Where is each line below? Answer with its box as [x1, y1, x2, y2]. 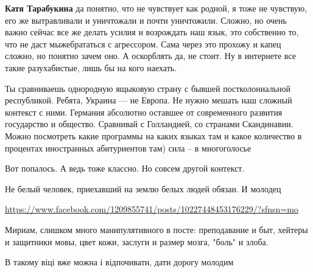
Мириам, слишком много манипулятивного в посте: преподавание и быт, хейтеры [5, 223, 308, 235]
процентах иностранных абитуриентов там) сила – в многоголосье [5, 141, 251, 154]
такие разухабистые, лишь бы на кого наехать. [5, 61, 177, 74]
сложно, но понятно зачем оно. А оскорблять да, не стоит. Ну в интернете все [5, 49, 296, 62]
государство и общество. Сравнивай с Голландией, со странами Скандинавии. [5, 117, 294, 130]
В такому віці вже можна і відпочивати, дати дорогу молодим [5, 256, 234, 268]
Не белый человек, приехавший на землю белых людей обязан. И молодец [5, 182, 281, 195]
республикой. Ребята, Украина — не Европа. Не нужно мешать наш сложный [5, 94, 292, 106]
